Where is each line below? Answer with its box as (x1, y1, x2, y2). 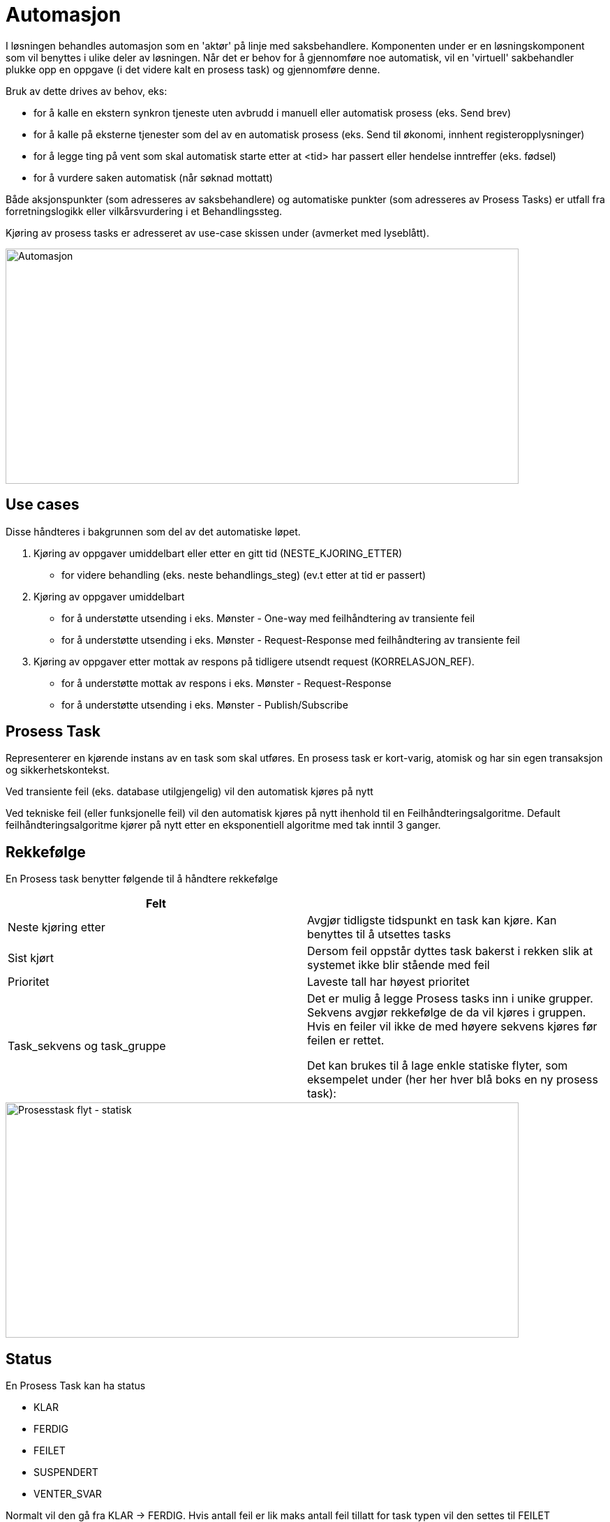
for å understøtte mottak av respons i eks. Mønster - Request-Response (61, 677, 392, 689)
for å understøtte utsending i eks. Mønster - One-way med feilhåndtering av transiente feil (61, 612, 475, 624)
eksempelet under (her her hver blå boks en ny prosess (307, 1072, 598, 1087)
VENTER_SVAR (34, 1488, 102, 1500)
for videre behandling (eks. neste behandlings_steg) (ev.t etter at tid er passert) (61, 568, 426, 581)
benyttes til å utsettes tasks (307, 927, 451, 942)
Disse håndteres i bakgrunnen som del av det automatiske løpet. (6, 525, 301, 538)
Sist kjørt (8, 951, 54, 966)
